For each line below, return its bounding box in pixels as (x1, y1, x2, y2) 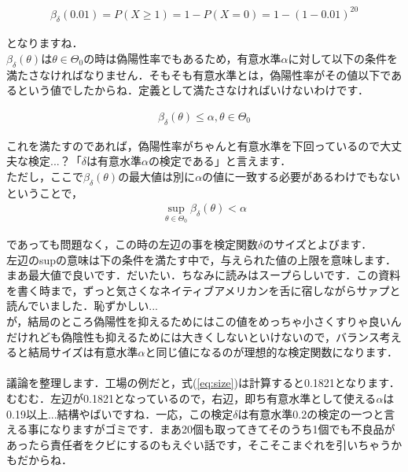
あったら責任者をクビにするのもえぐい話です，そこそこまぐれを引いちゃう (6, 436, 391, 452)
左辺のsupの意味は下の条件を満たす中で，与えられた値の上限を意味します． (6, 251, 396, 267)
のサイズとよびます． (263, 235, 373, 252)
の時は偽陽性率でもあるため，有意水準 (83, 50, 281, 66)
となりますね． (6, 35, 83, 51)
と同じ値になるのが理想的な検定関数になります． (145, 344, 399, 360)
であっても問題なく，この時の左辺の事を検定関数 (6, 235, 259, 252)
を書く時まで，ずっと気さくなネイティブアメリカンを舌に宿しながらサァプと (6, 282, 401, 298)
